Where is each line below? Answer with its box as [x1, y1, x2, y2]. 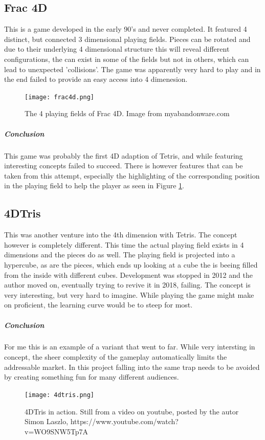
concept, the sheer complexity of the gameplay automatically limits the [4, 351, 227, 362]
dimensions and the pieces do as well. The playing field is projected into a [4, 249, 235, 260]
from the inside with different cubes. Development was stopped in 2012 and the [4, 269, 253, 280]
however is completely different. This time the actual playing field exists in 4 [4, 239, 244, 250]
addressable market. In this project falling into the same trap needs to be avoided [4, 361, 260, 372]
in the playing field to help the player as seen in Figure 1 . [4, 180, 185, 191]
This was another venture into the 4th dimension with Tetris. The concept [4, 229, 237, 240]
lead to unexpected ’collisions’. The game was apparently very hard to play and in [4, 63, 261, 74]
